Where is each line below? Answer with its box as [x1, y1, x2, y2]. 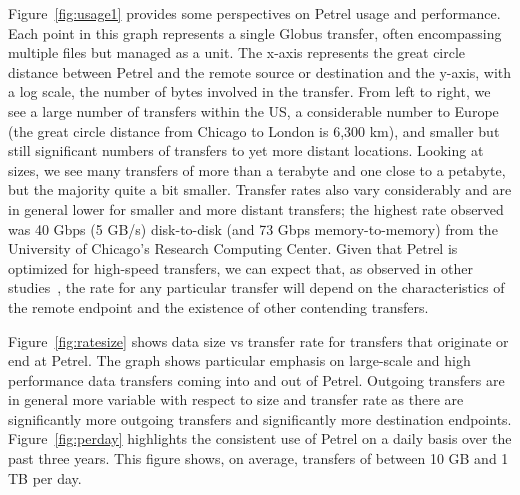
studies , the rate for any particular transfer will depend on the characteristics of [8, 277, 505, 298]
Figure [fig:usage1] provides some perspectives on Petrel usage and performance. [8, 3, 501, 23]
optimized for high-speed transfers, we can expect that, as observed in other [8, 257, 473, 278]
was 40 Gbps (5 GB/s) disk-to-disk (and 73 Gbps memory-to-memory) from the [8, 218, 498, 239]
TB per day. [8, 467, 82, 488]
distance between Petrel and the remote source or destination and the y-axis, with [8, 61, 512, 82]
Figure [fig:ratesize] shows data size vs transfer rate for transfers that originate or [8, 330, 509, 351]
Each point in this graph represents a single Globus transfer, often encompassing [8, 22, 502, 43]
